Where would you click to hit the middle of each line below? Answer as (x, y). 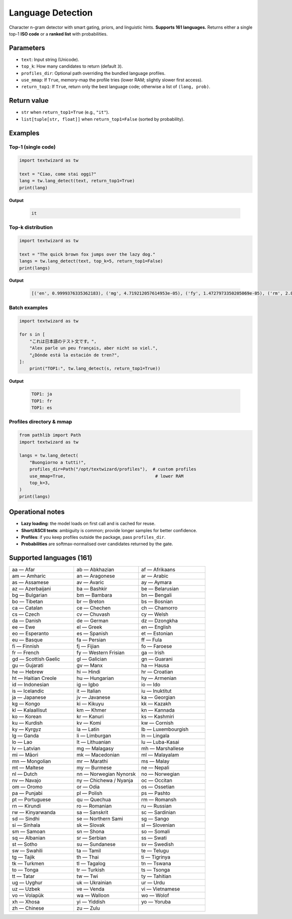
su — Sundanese (96, 845)
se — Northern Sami (100, 819)
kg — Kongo (26, 704)
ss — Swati (154, 838)
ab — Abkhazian (95, 570)
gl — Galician (92, 659)
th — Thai (88, 857)
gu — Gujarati (28, 665)
